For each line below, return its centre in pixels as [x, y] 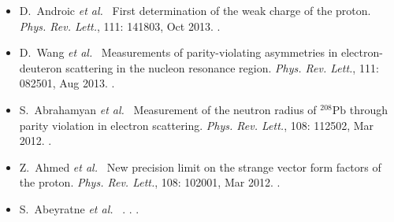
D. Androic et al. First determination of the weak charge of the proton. [195, 10]
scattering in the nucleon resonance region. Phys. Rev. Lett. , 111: [222, 67]
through [369, 109]
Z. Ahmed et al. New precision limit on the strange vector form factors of [200, 166]
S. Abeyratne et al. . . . [79, 208]
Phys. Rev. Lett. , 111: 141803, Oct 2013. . [120, 26]
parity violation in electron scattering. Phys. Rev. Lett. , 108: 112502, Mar [197, 125]
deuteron [41, 67]
